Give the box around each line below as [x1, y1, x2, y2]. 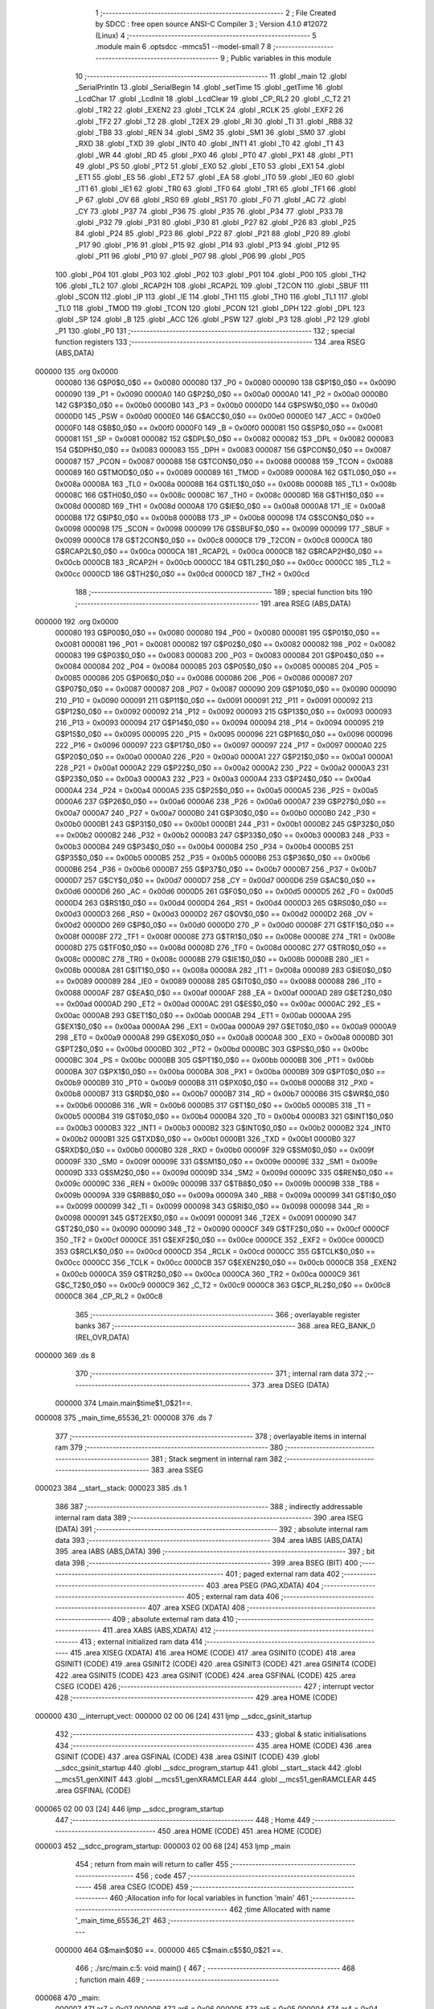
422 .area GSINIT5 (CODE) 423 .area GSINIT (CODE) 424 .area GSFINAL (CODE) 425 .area [55, 1670, 357, 1680]
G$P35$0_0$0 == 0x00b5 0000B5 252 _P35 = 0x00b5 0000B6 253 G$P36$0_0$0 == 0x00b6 [55, 853, 371, 863]
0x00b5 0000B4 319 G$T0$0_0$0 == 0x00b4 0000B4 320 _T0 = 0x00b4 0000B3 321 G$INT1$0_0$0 [55, 1111, 394, 1121]
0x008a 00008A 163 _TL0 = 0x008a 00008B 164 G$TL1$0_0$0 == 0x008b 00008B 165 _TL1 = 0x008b [55, 479, 397, 489]
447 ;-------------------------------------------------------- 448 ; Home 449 [55, 1815, 311, 1824]
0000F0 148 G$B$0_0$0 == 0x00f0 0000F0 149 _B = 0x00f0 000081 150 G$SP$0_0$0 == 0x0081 [55, 423, 383, 432]
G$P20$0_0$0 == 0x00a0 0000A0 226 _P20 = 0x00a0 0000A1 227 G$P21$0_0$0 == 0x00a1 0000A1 [55, 751, 393, 761]
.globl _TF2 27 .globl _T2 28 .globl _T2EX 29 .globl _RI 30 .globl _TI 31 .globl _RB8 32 [75, 117, 354, 126]
